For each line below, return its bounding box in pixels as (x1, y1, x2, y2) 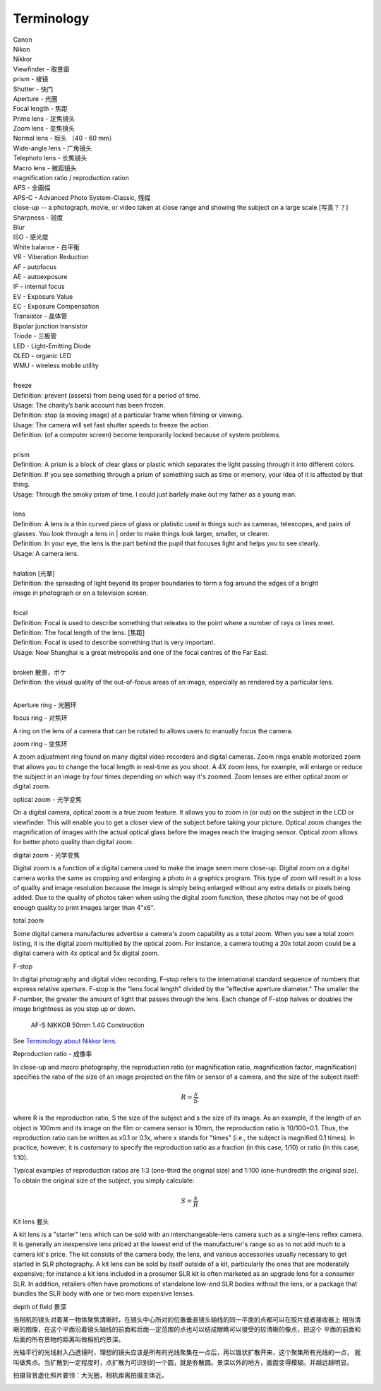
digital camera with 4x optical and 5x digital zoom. (13, 949, 159, 957)
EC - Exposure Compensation (13, 302, 99, 311)
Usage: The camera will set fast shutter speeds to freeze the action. (13, 420, 211, 429)
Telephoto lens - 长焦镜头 (13, 154, 87, 162)
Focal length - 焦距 (13, 105, 68, 113)
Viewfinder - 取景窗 (13, 64, 70, 73)
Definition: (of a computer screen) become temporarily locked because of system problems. (13, 431, 282, 439)
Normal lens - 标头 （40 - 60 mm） (13, 134, 116, 143)
